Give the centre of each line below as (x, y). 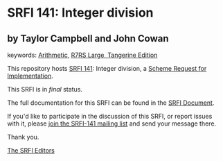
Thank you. (23, 137)
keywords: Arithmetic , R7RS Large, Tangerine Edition (82, 55)
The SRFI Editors (31, 150)
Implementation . (30, 76)
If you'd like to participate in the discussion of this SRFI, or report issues (110, 116)
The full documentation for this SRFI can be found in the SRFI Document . (111, 103)
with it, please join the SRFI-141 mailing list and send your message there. (112, 124)
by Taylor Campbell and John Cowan (88, 39)
